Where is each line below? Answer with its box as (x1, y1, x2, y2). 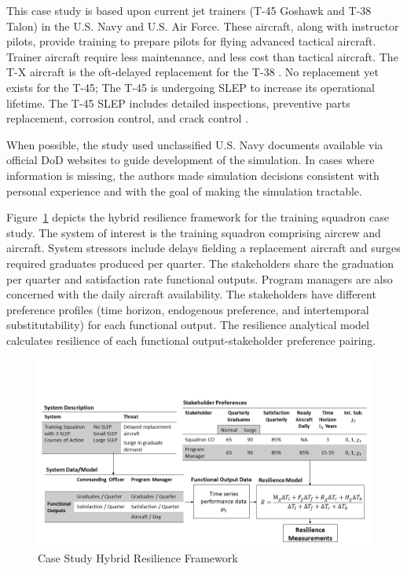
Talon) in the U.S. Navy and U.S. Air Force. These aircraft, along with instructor (6, 17, 399, 34)
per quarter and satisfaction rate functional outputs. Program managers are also (6, 270, 393, 287)
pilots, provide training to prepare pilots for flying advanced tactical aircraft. (6, 33, 376, 49)
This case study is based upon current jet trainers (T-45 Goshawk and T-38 (6, 2, 372, 18)
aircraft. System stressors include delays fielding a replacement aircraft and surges (6, 240, 401, 256)
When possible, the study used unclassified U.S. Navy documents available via (6, 136, 383, 152)
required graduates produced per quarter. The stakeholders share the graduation (6, 254, 394, 271)
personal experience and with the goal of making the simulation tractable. (6, 182, 362, 199)
